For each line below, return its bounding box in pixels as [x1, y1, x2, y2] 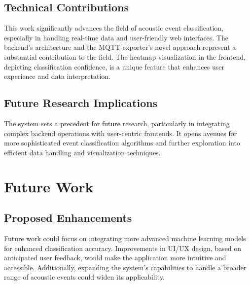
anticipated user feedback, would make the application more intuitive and [4, 252, 226, 263]
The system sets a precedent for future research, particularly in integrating [4, 118, 230, 128]
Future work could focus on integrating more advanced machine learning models [4, 233, 246, 243]
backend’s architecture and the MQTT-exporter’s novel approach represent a [4, 42, 236, 52]
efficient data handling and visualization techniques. [4, 147, 161, 157]
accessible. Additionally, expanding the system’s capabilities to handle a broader [4, 262, 247, 272]
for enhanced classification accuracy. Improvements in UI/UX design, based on [4, 243, 242, 253]
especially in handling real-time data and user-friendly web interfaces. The [4, 32, 229, 42]
